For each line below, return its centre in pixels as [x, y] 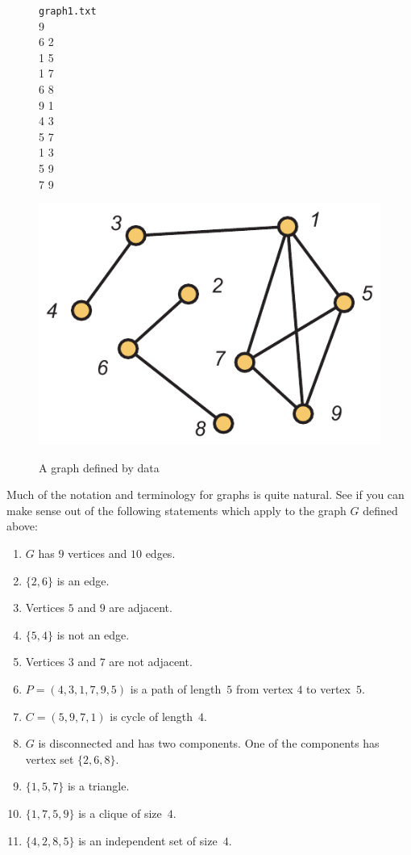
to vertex [328, 689]
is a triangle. [98, 786]
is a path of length [176, 689]
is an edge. [83, 580]
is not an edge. [93, 634]
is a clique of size [120, 813]
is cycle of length [152, 716]
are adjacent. [141, 608]
